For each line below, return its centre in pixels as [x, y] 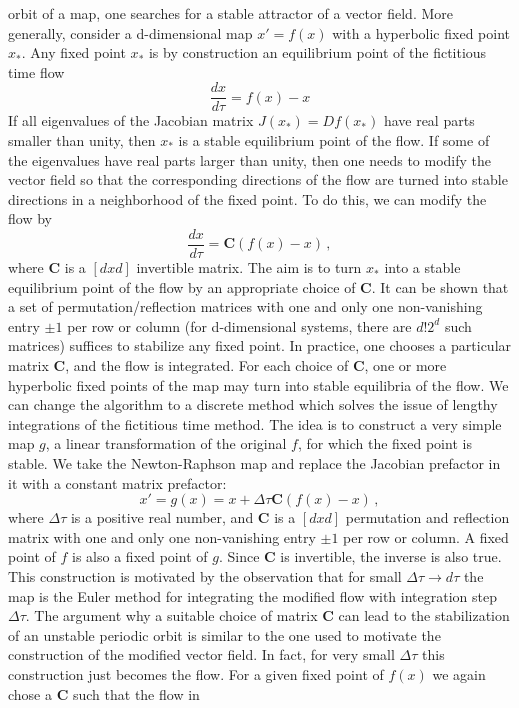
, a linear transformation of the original [166, 443]
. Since [239, 556]
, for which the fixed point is [384, 443]
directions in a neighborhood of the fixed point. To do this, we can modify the [247, 198]
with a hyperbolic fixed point [421, 32]
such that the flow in [136, 693]
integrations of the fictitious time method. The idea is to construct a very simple [255, 423]
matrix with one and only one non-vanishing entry [162, 536]
